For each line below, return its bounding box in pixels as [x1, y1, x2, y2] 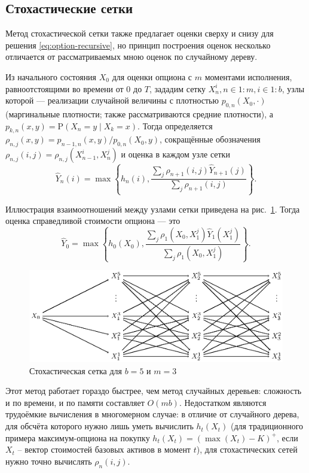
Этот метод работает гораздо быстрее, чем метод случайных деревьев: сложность [5, 384, 302, 397]
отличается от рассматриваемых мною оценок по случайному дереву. [5, 50, 258, 63]
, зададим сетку [149, 82, 206, 95]
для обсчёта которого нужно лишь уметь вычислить [5, 420, 194, 432]
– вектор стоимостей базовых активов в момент [17, 443, 191, 456]
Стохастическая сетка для [29, 364, 123, 377]
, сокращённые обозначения [160, 133, 261, 145]
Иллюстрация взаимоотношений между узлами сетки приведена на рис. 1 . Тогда [5, 202, 300, 215]
